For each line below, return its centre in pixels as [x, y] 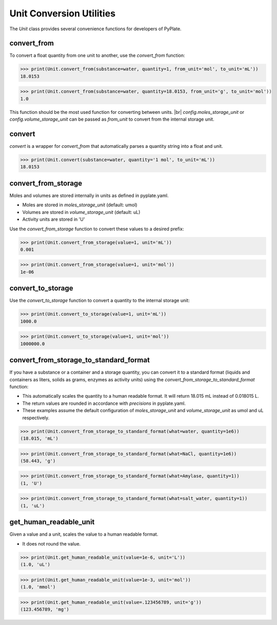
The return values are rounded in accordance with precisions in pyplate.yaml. [104, 403]
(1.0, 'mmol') [38, 587]
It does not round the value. [52, 543]
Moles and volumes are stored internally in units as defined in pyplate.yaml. [89, 196]
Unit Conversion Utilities [62, 13]
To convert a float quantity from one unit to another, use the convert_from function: [97, 55]
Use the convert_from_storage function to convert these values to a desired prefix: [97, 229]
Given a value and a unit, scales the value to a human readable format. [84, 534]
